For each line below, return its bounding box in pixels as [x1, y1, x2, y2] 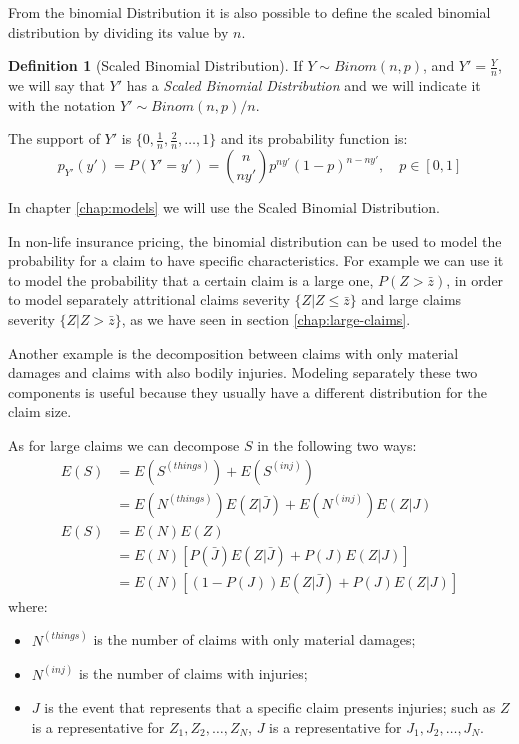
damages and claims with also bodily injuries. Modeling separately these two [8, 362, 478, 383]
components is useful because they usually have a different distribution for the [8, 381, 487, 402]
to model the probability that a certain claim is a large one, [8, 269, 374, 290]
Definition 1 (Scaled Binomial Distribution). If [8, 55, 303, 76]
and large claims [361, 289, 462, 310]
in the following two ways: [257, 434, 417, 455]
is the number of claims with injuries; [78, 663, 308, 684]
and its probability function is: [220, 128, 408, 149]
